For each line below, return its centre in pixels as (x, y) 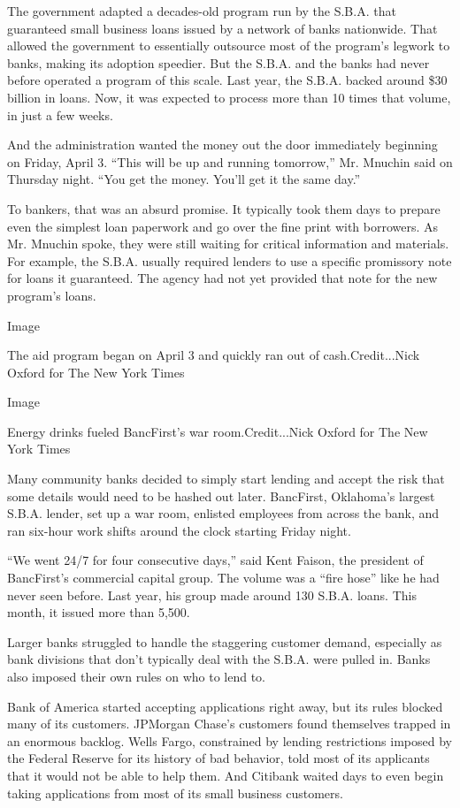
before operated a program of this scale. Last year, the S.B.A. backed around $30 (227, 80)
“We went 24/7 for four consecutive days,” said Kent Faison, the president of (215, 560)
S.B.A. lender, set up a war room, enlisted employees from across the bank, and (223, 513)
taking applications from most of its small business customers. (175, 793)
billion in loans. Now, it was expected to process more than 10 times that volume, (229, 97)
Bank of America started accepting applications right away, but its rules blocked (225, 706)
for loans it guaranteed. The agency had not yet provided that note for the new (222, 278)
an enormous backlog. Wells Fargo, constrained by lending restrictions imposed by (230, 740)
